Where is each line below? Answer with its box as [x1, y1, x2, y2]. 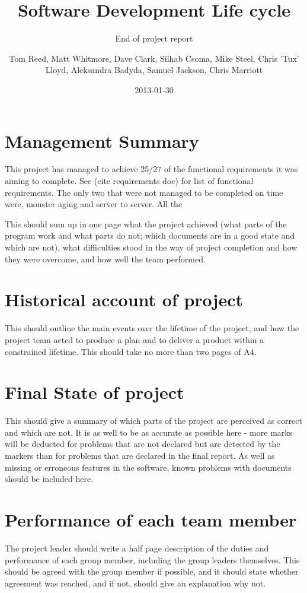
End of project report [115, 32, 193, 45]
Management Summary [5, 128, 199, 153]
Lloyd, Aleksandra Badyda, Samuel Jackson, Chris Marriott [45, 64, 263, 76]
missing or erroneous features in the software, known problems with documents [5, 461, 292, 473]
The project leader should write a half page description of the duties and [5, 541, 269, 554]
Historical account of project [5, 287, 243, 312]
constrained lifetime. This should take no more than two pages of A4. [5, 345, 257, 357]
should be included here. [5, 473, 94, 485]
